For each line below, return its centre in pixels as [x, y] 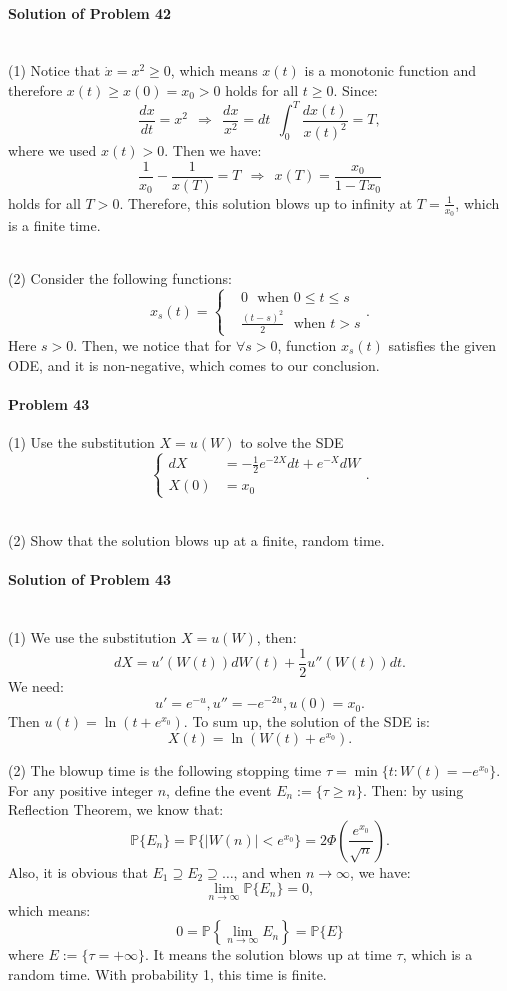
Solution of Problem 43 [90, 579]
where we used [52, 150]
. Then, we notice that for [152, 344]
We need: [36, 685]
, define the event [219, 789]
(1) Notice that [54, 70]
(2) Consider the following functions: [120, 278]
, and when [267, 871]
